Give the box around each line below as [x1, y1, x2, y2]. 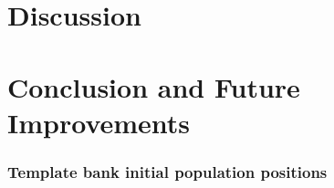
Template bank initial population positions [7, 160, 328, 183]
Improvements [7, 103, 191, 141]
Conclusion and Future [7, 68, 300, 105]
